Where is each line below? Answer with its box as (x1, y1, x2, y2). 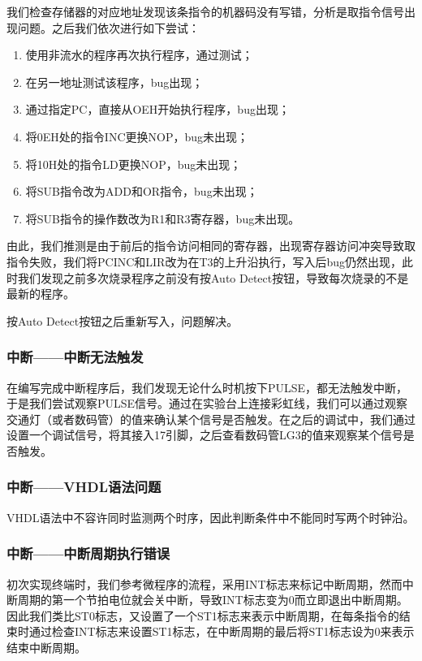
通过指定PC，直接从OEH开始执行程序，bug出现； (25, 101, 290, 118)
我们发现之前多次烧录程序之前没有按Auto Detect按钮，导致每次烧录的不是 (17, 269, 409, 286)
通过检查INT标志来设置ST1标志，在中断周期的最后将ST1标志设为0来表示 (28, 623, 415, 640)
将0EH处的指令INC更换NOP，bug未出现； (25, 127, 248, 145)
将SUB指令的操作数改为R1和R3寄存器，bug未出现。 (25, 210, 300, 227)
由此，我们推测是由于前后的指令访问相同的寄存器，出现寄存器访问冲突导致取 (6, 237, 416, 254)
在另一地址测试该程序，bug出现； (25, 73, 204, 90)
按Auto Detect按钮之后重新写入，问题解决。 (6, 312, 239, 329)
